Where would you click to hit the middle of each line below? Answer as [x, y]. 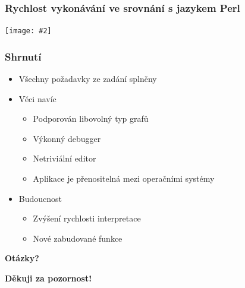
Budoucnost [40, 198]
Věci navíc [37, 98]
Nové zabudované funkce [78, 238]
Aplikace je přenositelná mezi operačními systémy [124, 178]
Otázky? [22, 258]
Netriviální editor [65, 158]
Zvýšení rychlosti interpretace [87, 218]
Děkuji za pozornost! [48, 278]
